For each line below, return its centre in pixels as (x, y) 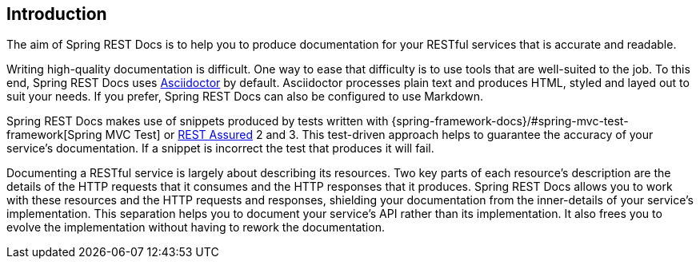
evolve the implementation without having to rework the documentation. (196, 227)
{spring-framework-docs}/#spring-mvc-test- (510, 121)
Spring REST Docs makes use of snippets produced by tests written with (198, 121)
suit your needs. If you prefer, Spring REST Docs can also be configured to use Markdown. (245, 97)
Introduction (57, 14)
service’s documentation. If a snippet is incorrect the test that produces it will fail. (220, 148)
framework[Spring (54, 135)
